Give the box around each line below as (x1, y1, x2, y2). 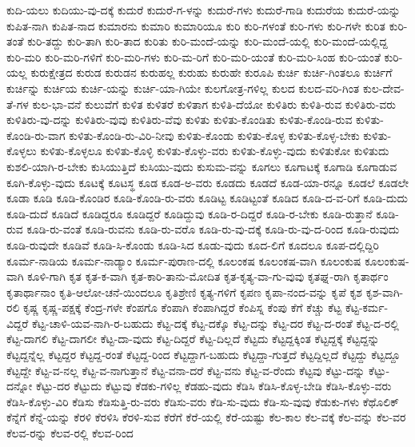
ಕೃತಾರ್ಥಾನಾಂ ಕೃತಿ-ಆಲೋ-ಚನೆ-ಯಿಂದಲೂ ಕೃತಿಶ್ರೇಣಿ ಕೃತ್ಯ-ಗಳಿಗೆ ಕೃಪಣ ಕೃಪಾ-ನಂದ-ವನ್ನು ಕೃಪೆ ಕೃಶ (6, 283, 363, 300)
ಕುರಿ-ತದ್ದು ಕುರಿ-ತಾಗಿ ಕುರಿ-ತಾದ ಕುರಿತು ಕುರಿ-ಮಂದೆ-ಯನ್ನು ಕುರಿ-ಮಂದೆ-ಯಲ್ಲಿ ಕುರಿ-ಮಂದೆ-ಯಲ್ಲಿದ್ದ (27, 33, 388, 50)
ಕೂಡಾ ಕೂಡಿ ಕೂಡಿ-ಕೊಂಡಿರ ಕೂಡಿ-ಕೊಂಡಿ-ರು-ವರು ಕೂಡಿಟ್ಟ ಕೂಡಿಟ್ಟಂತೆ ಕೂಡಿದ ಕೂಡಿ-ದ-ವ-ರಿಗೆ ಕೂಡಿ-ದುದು (6, 190, 408, 206)
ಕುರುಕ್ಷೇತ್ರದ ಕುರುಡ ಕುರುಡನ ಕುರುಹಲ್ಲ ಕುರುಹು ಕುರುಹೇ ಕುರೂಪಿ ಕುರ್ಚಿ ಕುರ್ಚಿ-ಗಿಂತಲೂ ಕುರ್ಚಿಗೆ (30, 64, 393, 81)
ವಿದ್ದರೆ (6, 314, 29, 331)
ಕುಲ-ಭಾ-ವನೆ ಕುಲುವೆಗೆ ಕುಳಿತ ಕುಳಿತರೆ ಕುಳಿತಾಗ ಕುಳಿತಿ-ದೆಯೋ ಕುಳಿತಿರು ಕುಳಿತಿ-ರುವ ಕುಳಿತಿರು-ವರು (32, 95, 397, 112)
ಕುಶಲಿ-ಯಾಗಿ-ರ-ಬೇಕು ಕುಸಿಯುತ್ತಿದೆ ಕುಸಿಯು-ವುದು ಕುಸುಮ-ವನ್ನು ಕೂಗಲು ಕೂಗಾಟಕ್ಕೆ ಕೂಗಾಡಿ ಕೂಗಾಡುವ (6, 158, 397, 174)
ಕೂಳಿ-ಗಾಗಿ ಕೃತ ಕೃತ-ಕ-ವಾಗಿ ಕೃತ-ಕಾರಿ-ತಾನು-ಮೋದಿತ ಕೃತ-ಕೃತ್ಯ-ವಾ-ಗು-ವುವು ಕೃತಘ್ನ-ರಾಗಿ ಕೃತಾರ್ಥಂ (27, 268, 389, 285)
